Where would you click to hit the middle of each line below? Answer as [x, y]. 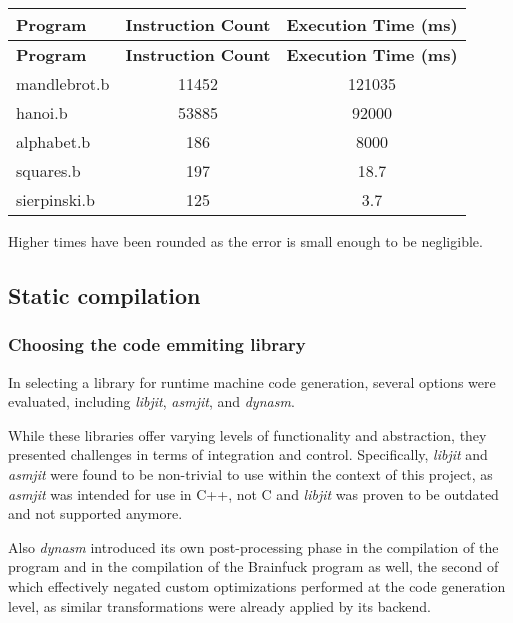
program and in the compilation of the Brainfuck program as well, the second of [253, 566]
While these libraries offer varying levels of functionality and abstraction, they [247, 434]
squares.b [48, 170]
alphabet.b [53, 141]
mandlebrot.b [63, 83]
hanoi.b [42, 112]
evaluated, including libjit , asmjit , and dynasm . [151, 401]
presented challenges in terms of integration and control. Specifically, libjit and [248, 454]
